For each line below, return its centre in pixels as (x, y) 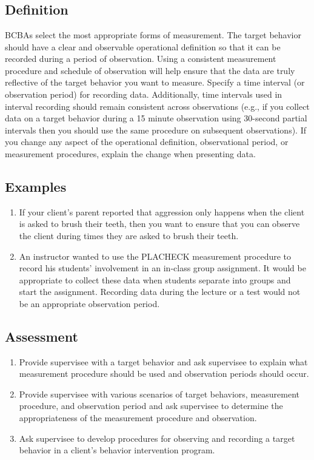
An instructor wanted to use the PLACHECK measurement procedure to (155, 256)
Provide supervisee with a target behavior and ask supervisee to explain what (163, 361)
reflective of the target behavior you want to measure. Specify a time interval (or (155, 82)
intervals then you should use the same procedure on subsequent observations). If (155, 130)
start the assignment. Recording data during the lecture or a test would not (160, 292)
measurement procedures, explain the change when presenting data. (130, 153)
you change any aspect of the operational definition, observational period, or (147, 142)
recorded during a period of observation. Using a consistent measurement (141, 59)
